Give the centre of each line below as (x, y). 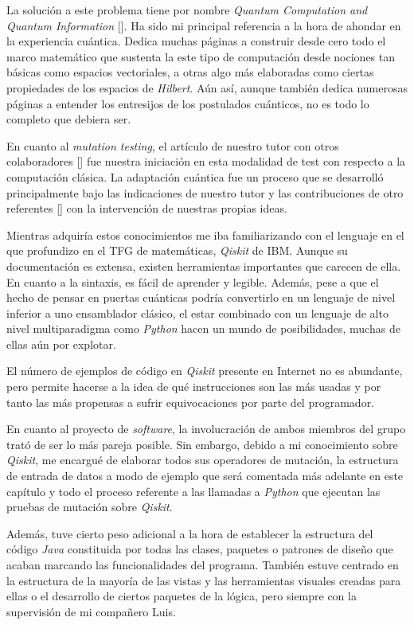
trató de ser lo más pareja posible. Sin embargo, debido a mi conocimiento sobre (202, 444)
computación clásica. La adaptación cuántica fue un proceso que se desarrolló (195, 176)
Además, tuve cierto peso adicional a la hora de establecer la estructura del (190, 533)
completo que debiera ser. (69, 119)
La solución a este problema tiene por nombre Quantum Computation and (187, 10)
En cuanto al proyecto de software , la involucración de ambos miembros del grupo (206, 429)
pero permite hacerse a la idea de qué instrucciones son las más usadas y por (194, 387)
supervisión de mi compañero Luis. (91, 611)
